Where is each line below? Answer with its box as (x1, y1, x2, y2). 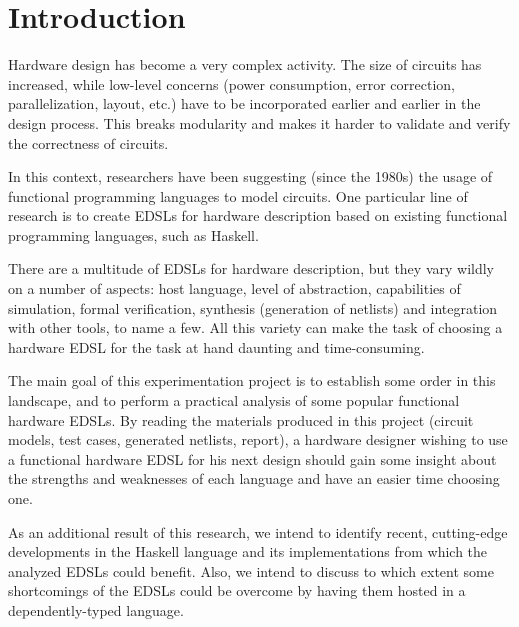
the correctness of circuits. (8, 132, 169, 153)
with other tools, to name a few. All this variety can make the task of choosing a (8, 317, 503, 338)
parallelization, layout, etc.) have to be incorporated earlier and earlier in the (8, 93, 481, 114)
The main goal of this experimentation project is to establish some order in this (8, 370, 496, 391)
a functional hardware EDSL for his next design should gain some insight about (8, 448, 497, 469)
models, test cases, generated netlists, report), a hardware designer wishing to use (8, 429, 508, 450)
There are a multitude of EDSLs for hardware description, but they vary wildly (8, 258, 494, 279)
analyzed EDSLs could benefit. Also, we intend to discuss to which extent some (8, 560, 494, 581)
